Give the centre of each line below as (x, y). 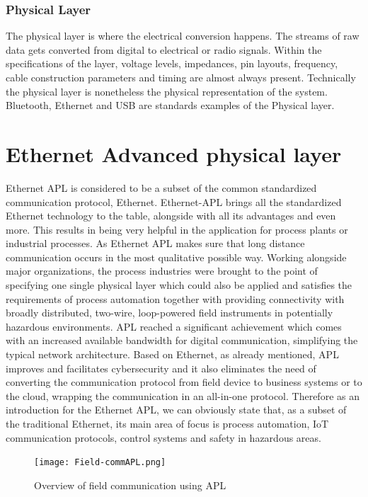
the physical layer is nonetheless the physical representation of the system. (167, 91)
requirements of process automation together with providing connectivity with (175, 298)
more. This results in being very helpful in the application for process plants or (177, 229)
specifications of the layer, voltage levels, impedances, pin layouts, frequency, (172, 63)
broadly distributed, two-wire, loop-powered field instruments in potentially (169, 313)
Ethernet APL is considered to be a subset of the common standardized (161, 187)
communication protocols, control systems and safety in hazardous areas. (163, 437)
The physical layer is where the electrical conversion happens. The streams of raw (183, 36)
